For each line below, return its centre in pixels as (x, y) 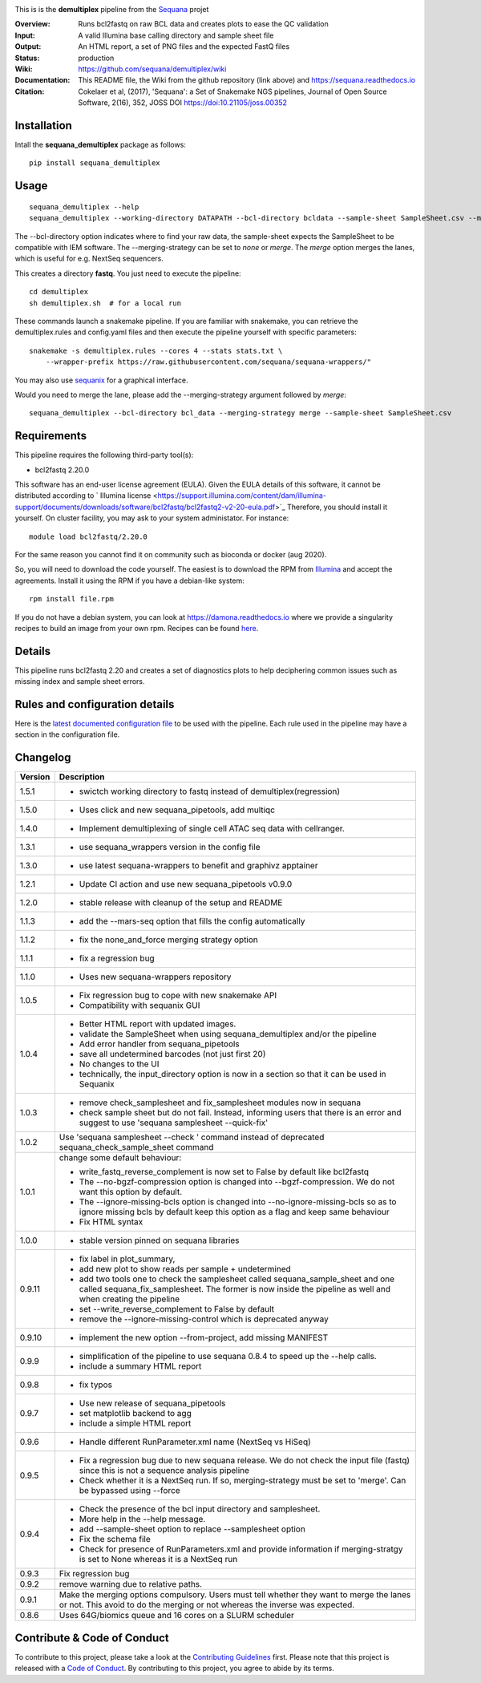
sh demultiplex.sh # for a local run (105, 303)
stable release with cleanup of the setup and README (181, 903)
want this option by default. (131, 1192)
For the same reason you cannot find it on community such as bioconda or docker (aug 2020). (171, 554)
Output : (28, 47)
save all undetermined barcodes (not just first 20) (172, 1054)
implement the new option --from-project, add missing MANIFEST (204, 1337)
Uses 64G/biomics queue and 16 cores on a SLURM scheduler (176, 1616)
